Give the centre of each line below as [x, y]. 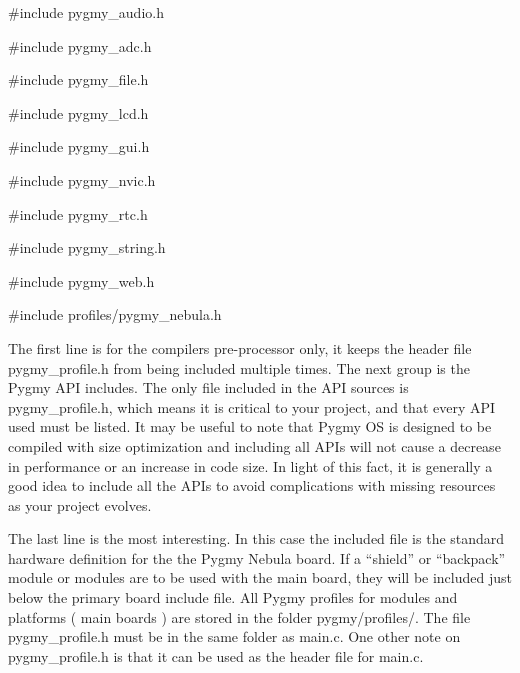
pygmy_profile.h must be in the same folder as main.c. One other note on [234, 636]
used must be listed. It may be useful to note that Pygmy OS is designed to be [250, 426]
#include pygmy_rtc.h [78, 213]
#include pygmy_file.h [78, 79]
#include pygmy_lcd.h [78, 112]
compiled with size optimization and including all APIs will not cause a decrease [254, 445]
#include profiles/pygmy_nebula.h [115, 314]
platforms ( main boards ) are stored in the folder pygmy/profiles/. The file [239, 616]
